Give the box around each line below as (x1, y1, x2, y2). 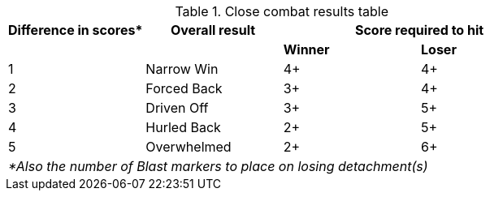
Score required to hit (354, 22, 484, 38)
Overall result (170, 22, 256, 38)
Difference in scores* (8, 22, 143, 38)
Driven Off (145, 100, 209, 116)
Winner (283, 41, 330, 58)
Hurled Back (145, 119, 221, 135)
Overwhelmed (145, 139, 232, 155)
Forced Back (145, 80, 223, 96)
